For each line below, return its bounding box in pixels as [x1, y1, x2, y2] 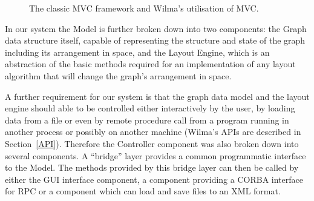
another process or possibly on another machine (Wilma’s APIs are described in [5, 125, 301, 138]
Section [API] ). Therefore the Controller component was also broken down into [5, 137, 299, 150]
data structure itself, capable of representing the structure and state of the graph [5, 34, 306, 47]
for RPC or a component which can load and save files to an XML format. [5, 185, 281, 197]
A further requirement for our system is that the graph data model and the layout [5, 90, 310, 102]
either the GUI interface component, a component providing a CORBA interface [5, 173, 303, 185]
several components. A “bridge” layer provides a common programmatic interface [5, 149, 306, 162]
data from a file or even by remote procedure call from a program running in [5, 113, 289, 126]
